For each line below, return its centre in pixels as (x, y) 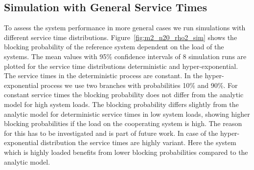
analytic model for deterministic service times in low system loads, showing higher (127, 114)
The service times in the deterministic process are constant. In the (103, 75)
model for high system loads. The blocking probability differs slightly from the (121, 104)
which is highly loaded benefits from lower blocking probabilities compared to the (126, 152)
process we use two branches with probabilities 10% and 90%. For (139, 85)
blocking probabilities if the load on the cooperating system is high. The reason (123, 123)
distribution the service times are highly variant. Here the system (139, 142)
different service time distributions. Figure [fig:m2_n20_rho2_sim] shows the (121, 37)
